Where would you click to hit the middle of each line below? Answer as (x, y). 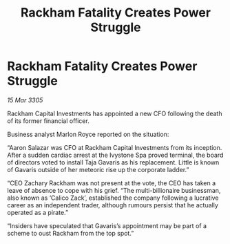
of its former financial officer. (48, 121)
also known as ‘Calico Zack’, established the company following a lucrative (113, 198)
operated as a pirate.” (38, 212)
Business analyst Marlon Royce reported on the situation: (88, 134)
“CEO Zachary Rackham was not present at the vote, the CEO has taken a (112, 183)
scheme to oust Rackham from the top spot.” (71, 233)
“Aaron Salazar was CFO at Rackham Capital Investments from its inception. (115, 147)
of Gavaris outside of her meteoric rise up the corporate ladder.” (98, 169)
